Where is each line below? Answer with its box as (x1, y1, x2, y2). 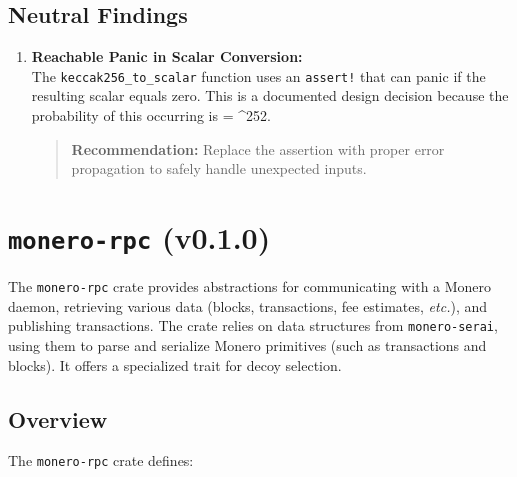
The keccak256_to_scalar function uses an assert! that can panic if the (31, 65, 486, 86)
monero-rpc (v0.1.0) (8, 217, 271, 258)
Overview (8, 403, 108, 434)
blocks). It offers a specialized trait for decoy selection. (8, 354, 342, 375)
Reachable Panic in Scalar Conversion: (31, 46, 303, 67)
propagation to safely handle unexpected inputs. (71, 158, 367, 179)
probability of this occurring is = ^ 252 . (31, 105, 271, 126)
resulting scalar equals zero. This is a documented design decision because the (31, 85, 509, 106)
